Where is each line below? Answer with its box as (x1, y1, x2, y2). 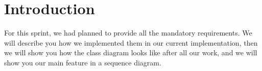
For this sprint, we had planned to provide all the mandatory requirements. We (4, 27, 252, 38)
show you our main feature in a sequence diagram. (4, 57, 161, 67)
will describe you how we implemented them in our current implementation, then (4, 37, 258, 48)
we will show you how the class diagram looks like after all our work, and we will (4, 47, 257, 58)
